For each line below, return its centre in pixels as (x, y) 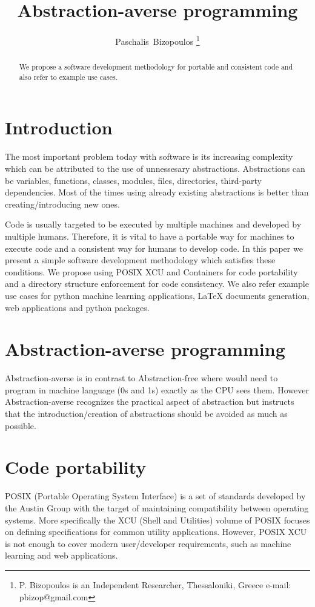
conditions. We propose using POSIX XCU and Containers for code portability (151, 271)
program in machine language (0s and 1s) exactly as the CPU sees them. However (157, 389)
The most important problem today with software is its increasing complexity (149, 156)
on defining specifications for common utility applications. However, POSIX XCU (156, 532)
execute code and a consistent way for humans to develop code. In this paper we (154, 248)
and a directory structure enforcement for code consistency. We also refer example (157, 284)
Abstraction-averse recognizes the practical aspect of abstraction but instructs (150, 402)
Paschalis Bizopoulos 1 (157, 40)
